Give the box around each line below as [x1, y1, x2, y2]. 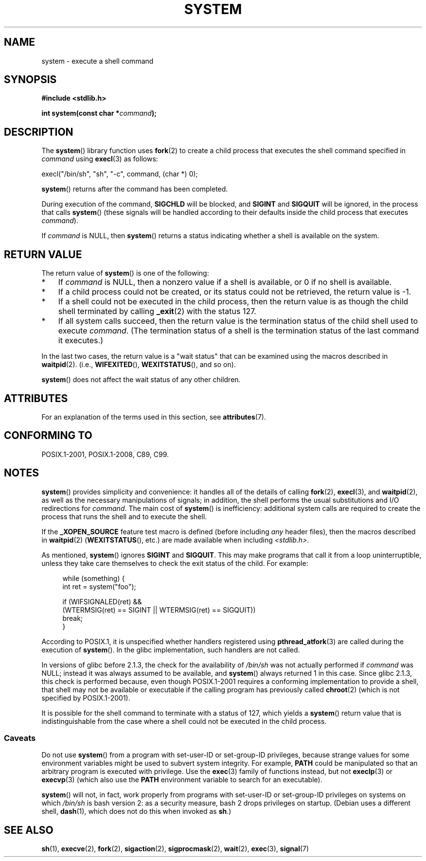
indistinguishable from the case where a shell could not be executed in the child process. [41, 717, 327, 725]
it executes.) [58, 335, 103, 346]
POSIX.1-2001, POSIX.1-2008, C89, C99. [41, 450, 169, 458]
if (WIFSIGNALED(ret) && [62, 597, 142, 606]
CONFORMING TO [4, 429, 92, 442]
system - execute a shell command [41, 56, 154, 65]
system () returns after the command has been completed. [41, 185, 228, 193]
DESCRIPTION [4, 125, 73, 138]
